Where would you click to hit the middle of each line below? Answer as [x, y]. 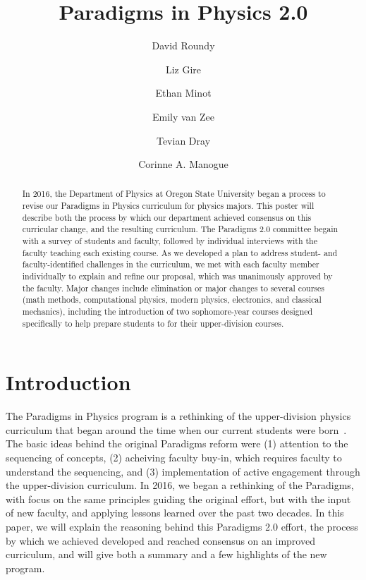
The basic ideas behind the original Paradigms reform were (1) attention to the [177, 443]
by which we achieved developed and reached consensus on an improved [160, 540]
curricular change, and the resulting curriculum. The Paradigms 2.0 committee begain [180, 229]
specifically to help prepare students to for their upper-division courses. [153, 323]
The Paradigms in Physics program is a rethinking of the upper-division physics [178, 416]
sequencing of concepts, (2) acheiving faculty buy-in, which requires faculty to [174, 458]
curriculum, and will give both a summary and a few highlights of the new [166, 554]
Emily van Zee [183, 116]
